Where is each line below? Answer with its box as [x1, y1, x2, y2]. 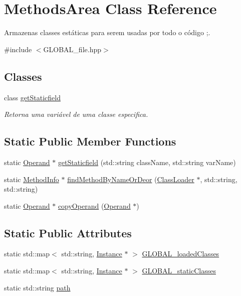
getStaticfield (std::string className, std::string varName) [58, 157, 236, 167]
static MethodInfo [4, 174, 59, 184]
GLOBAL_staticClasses [142, 265, 216, 276]
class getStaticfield [4, 92, 61, 102]
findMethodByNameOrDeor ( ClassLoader [67, 174, 194, 184]
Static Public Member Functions [4, 133, 176, 149]
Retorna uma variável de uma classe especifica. [4, 109, 148, 119]
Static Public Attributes [4, 225, 132, 240]
